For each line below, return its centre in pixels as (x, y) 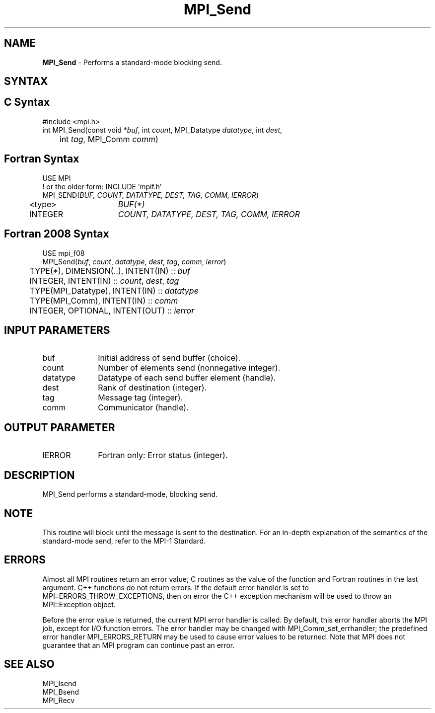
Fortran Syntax (42, 159)
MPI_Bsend (61, 692)
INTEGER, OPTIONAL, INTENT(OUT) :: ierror (112, 310)
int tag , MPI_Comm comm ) (109, 139)
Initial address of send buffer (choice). (169, 358)
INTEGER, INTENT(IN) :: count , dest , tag (104, 280)
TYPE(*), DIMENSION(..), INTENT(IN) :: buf (110, 271)
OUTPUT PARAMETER (60, 427)
